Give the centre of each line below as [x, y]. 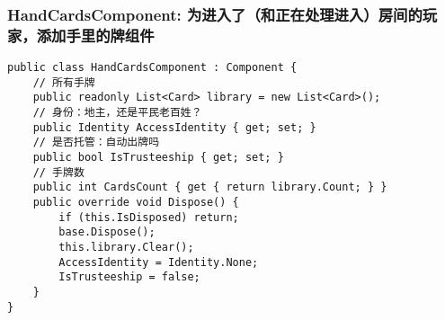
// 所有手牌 [64, 82]
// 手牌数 [58, 172]
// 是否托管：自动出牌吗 [96, 142]
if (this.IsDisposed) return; [149, 217]
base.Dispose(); [107, 232]
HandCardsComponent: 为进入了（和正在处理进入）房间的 [215, 14]
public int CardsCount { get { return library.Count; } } [210, 187]
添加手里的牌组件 [95, 35]
